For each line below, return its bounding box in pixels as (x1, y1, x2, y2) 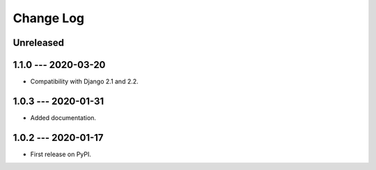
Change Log (13, 10, 85, 26)
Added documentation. (30, 113, 97, 121)
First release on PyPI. (30, 150, 92, 158)
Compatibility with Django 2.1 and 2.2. (30, 77, 139, 86)
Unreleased (13, 37, 65, 49)
